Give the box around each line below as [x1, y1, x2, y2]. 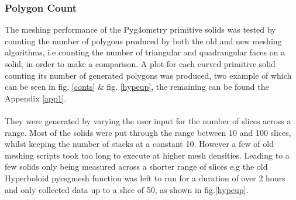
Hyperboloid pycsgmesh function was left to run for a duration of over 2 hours [5, 171, 285, 184]
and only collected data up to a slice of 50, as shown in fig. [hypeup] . [5, 183, 249, 195]
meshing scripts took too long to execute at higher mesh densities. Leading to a [5, 149, 290, 161]
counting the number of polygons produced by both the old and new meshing [5, 34, 282, 47]
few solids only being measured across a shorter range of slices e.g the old [5, 160, 268, 173]
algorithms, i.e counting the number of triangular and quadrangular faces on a [5, 46, 285, 58]
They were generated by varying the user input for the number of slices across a [5, 114, 291, 127]
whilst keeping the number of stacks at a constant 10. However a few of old [5, 138, 274, 150]
